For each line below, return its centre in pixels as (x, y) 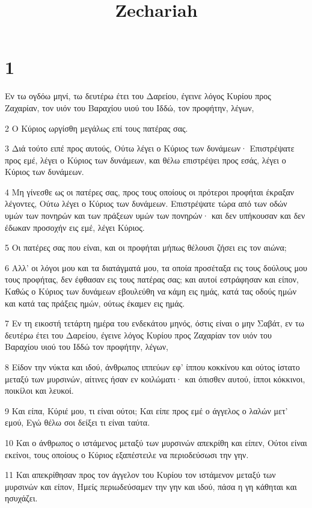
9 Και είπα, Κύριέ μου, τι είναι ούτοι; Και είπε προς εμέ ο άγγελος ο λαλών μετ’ (146, 410)
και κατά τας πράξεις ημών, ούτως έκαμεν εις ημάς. (95, 303)
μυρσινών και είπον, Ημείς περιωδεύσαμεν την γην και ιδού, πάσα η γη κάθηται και (151, 486)
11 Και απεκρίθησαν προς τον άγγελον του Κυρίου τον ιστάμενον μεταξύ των (140, 475)
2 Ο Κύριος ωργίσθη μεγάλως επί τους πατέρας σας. (96, 128)
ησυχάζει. (21, 498)
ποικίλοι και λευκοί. (39, 390)
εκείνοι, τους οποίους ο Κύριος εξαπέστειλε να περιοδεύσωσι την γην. (127, 454)
